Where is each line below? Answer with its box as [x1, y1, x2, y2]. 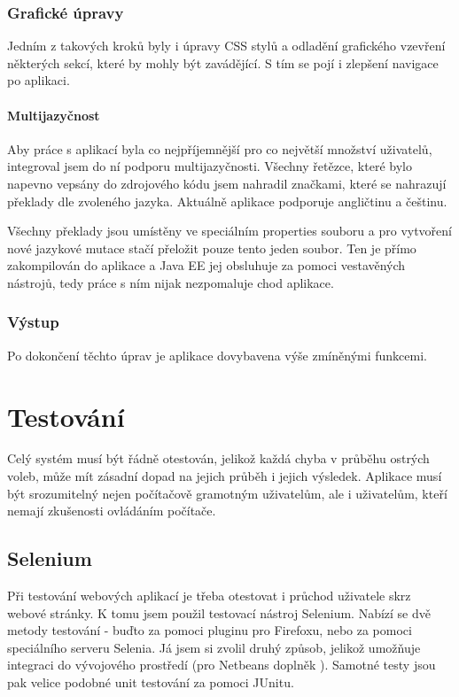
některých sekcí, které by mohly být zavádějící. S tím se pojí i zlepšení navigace [7, 53, 439, 72]
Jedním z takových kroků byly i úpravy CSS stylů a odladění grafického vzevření [7, 36, 446, 55]
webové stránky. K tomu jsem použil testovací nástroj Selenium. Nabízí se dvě [7, 603, 431, 622]
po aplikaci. [7, 71, 70, 89]
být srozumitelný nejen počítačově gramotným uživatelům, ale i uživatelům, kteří [7, 484, 447, 502]
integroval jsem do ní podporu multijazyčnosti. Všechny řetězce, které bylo [7, 157, 412, 175]
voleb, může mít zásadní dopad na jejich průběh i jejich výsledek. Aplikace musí [7, 467, 442, 485]
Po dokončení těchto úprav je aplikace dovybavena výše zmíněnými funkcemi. [7, 345, 427, 364]
